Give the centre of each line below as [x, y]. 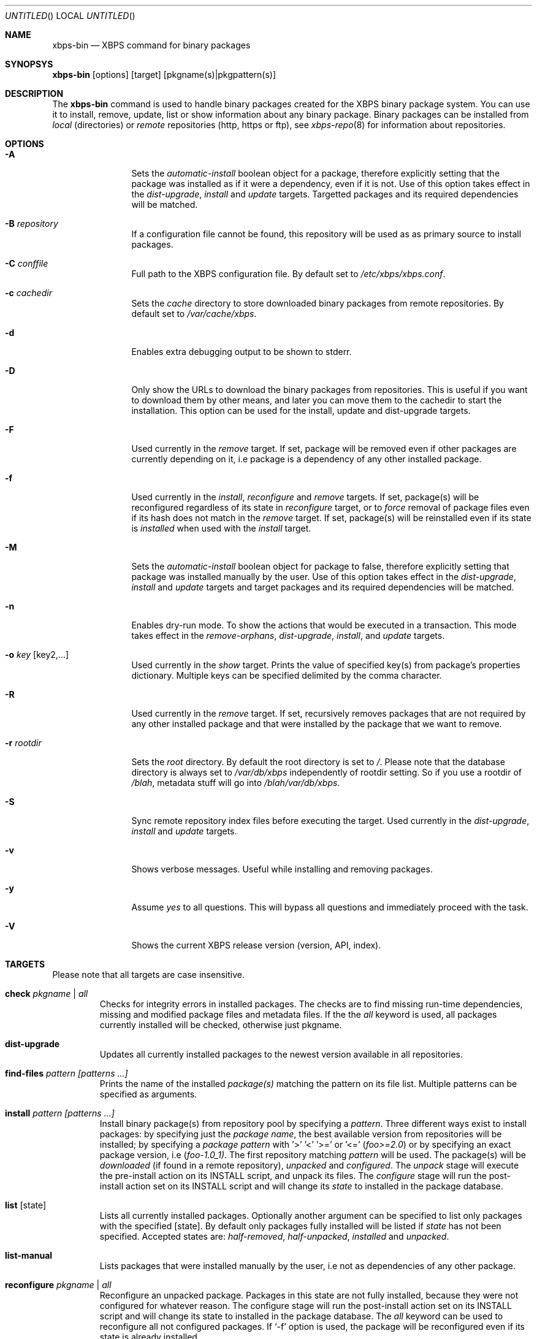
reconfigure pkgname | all [58, 1285]
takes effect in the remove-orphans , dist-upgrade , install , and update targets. [288, 635]
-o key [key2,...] [37, 654]
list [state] [26, 1205]
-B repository [32, 223]
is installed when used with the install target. [221, 528]
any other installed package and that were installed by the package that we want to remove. [317, 724]
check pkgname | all [47, 994]
